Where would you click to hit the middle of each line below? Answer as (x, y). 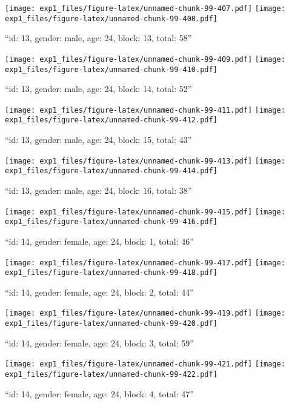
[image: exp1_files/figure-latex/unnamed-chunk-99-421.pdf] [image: (145, 364)
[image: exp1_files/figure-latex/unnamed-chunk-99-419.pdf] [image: (145, 313)
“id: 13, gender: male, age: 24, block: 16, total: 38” (98, 190)
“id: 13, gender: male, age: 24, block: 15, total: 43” (98, 140)
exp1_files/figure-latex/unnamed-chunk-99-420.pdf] (111, 324)
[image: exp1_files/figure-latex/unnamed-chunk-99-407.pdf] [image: (145, 8)
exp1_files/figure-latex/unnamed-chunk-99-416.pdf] (111, 222)
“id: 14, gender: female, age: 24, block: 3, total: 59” (99, 343)
